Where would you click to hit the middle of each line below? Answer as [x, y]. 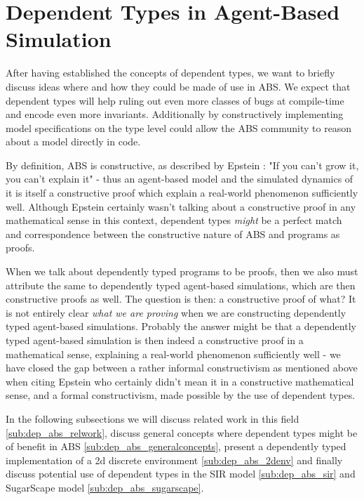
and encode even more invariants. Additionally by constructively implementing [175, 114]
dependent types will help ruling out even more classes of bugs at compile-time [175, 100]
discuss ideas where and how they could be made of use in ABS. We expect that [178, 86]
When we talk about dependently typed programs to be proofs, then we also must [182, 271]
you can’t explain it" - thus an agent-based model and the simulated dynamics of [180, 179]
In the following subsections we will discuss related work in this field [153, 418]
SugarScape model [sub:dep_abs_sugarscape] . [105, 487]
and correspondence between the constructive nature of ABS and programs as [173, 233]
